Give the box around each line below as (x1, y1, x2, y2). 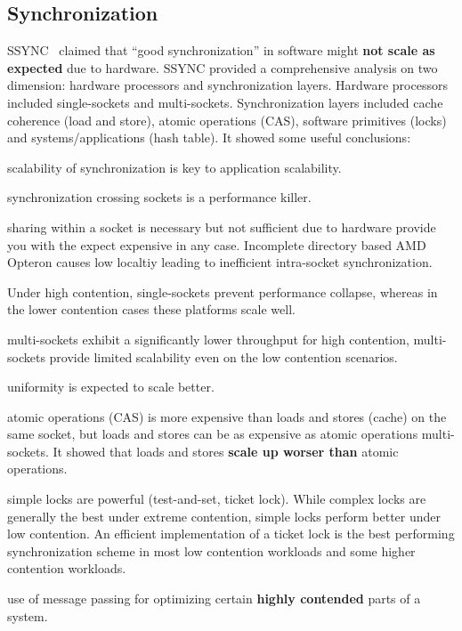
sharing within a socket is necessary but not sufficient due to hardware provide (7, 217, 436, 236)
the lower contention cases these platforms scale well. (7, 300, 296, 319)
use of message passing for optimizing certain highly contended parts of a (7, 589, 421, 608)
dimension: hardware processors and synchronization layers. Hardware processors (7, 76, 448, 94)
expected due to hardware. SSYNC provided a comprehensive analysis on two (7, 58, 438, 77)
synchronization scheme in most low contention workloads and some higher (7, 541, 416, 560)
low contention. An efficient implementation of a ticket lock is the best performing (7, 524, 455, 543)
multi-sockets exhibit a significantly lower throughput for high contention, (7, 329, 409, 348)
